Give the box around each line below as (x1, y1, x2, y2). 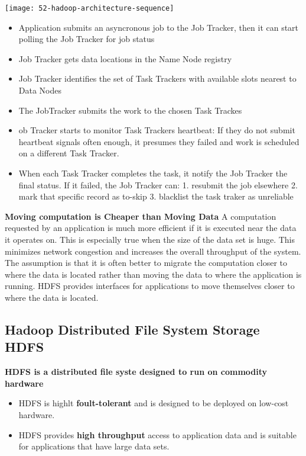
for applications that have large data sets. (18, 440, 170, 452)
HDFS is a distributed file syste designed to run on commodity (5, 365, 268, 378)
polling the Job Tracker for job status (18, 33, 155, 45)
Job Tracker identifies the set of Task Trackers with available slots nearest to (18, 72, 297, 85)
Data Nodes (18, 84, 62, 97)
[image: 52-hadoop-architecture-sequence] (5, 4, 174, 12)
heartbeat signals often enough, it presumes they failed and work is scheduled (18, 135, 300, 147)
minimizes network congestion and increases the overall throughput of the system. (5, 245, 301, 257)
